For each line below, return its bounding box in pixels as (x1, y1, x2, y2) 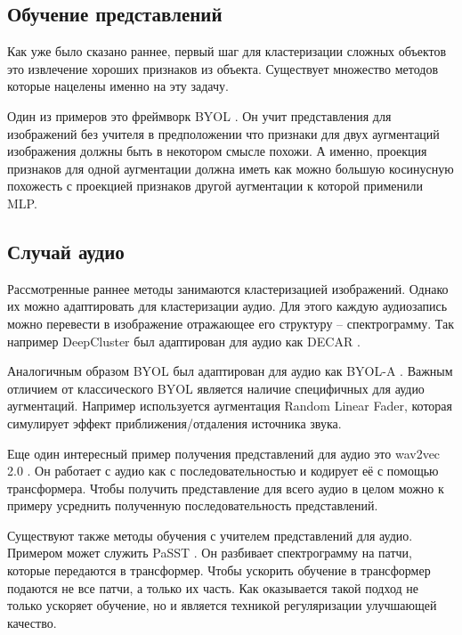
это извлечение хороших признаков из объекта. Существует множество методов (7, 59, 439, 77)
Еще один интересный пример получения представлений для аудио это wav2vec (7, 444, 441, 462)
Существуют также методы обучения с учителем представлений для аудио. (7, 525, 413, 544)
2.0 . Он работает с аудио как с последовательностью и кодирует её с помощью (7, 461, 439, 480)
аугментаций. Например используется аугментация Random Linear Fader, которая (7, 396, 452, 415)
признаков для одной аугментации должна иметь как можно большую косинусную (7, 159, 454, 177)
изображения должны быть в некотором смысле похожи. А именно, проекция (7, 142, 427, 160)
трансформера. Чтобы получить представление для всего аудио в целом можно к (7, 478, 444, 497)
